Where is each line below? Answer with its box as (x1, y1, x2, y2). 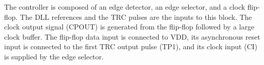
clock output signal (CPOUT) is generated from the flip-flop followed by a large (4, 21, 254, 32)
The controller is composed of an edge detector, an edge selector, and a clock (4, 2, 245, 12)
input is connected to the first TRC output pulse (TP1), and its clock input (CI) (4, 41, 258, 52)
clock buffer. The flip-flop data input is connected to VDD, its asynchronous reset (4, 31, 260, 42)
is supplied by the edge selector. (4, 51, 104, 61)
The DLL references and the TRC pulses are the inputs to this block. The (20, 11, 252, 22)
